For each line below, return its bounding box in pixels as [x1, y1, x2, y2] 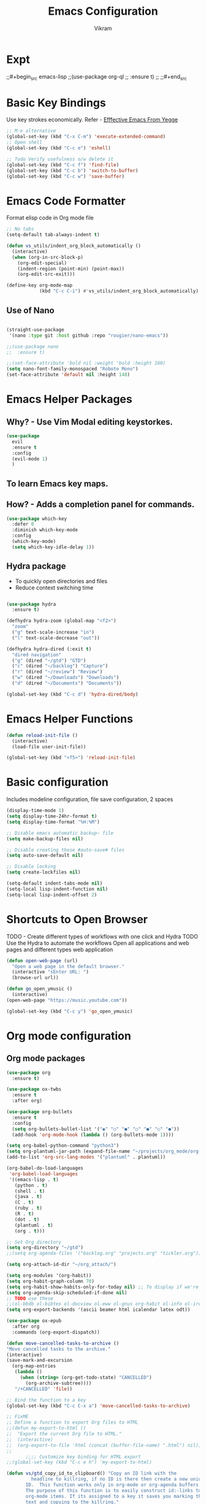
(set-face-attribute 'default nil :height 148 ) [6, 372, 131, 378]
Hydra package [6, 561, 66, 572]
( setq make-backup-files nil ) [6, 835, 84, 842]
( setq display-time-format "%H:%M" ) [6, 819, 100, 825]
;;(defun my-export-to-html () [6, 1425, 86, 1432]
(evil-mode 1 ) [12, 456, 48, 462]
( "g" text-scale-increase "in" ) [12, 629, 95, 635]
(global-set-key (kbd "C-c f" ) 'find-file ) [6, 161, 120, 168]
